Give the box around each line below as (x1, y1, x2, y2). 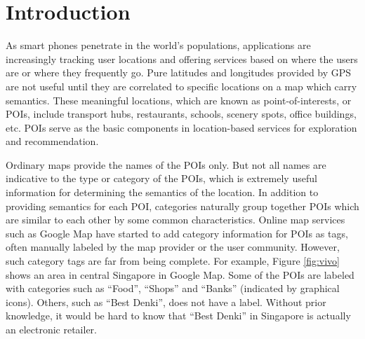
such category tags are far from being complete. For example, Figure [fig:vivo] (6, 254, 340, 268)
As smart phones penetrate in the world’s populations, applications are (6, 38, 311, 53)
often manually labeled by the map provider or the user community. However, (6, 240, 340, 254)
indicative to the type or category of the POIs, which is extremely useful (6, 171, 317, 186)
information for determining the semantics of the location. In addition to (6, 185, 319, 200)
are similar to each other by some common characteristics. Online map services (6, 212, 345, 227)
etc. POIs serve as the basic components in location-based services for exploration (6, 120, 357, 134)
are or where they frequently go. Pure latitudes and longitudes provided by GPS (6, 65, 352, 80)
